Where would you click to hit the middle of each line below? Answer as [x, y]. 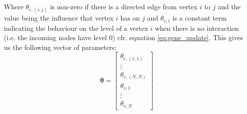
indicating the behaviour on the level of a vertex [76, 28]
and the [229, 6]
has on [130, 18]
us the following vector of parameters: [60, 47]
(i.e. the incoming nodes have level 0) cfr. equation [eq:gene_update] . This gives [123, 37]
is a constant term [200, 18]
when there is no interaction [197, 28]
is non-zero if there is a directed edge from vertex [124, 6]
